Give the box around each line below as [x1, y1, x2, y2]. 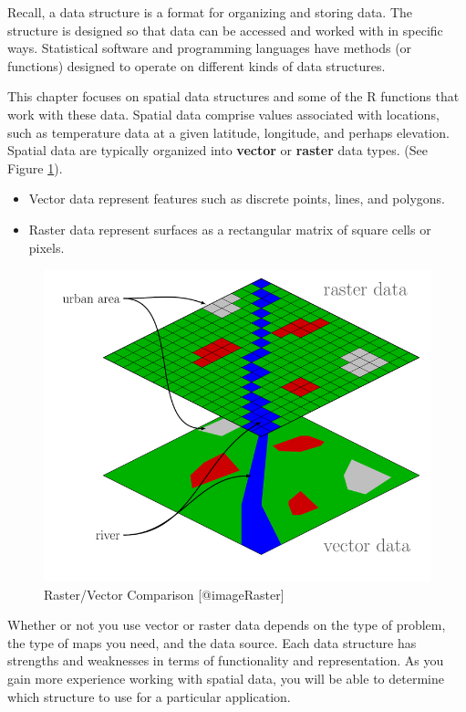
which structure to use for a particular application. [7, 686, 291, 706]
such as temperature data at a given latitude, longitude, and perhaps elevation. [7, 122, 450, 141]
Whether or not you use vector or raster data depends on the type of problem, [7, 615, 446, 634]
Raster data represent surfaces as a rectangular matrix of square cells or [28, 219, 431, 238]
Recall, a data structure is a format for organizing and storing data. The [7, 3, 413, 21]
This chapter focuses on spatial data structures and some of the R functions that [7, 87, 460, 106]
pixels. [28, 237, 65, 257]
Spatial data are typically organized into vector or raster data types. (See [7, 141, 428, 160]
